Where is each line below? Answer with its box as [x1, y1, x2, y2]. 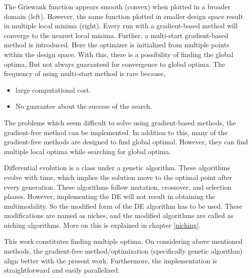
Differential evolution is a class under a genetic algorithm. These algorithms [4, 162, 230, 173]
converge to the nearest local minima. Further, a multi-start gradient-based [4, 30, 229, 40]
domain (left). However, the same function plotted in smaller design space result [4, 11, 243, 21]
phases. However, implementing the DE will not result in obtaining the [4, 191, 215, 201]
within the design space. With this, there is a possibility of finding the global [4, 49, 233, 59]
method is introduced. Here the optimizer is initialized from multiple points [4, 40, 230, 50]
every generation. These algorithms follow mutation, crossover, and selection [4, 181, 232, 192]
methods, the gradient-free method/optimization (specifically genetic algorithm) [4, 246, 243, 256]
